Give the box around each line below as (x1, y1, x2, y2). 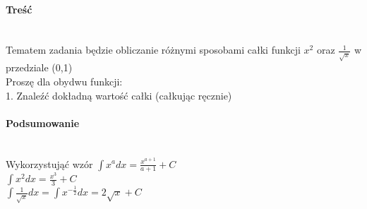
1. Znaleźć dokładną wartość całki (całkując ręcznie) (6, 88, 232, 102)
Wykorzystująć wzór (6, 156, 93, 171)
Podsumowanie (6, 115, 80, 130)
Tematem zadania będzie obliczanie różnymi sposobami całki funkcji (6, 42, 301, 57)
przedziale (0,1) (6, 60, 73, 75)
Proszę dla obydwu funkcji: (6, 73, 123, 88)
